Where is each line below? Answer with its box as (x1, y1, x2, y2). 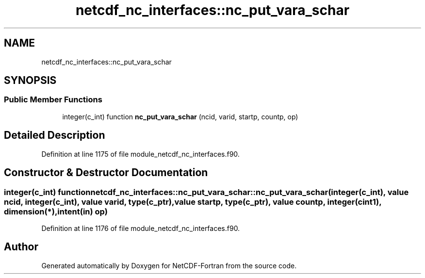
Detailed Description (4, 129, 105, 142)
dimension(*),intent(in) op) (4, 206, 108, 216)
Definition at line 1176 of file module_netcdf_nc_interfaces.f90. (41, 224, 240, 232)
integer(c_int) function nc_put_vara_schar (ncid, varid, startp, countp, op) (62, 112, 298, 121)
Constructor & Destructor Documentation (4, 166, 208, 179)
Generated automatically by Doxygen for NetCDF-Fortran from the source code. (41, 261, 297, 270)
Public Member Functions (4, 95, 102, 105)
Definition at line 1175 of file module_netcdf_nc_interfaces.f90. (41, 149, 240, 158)
